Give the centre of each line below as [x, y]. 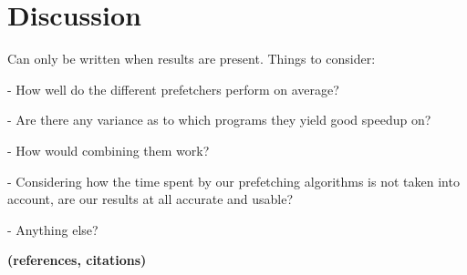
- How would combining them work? [109, 150]
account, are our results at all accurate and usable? [150, 199]
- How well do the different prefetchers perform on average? [173, 89]
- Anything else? [53, 229]
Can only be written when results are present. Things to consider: [192, 59]
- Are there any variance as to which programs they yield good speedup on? [219, 120]
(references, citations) [77, 260]
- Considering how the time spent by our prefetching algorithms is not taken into [233, 181]
